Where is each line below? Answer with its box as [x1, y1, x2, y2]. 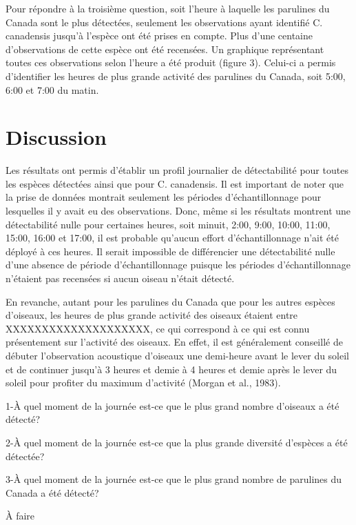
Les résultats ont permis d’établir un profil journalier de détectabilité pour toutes [6, 163, 348, 177]
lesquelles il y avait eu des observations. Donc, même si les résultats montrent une [6, 204, 351, 218]
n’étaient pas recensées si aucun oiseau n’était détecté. [6, 271, 235, 286]
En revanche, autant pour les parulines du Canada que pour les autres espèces [6, 294, 335, 308]
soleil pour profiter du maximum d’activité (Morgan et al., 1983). [6, 375, 281, 390]
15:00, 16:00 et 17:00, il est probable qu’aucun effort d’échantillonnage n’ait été [6, 230, 339, 245]
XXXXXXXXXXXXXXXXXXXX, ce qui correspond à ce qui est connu [6, 321, 310, 335]
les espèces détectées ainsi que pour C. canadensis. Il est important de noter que [6, 176, 344, 190]
